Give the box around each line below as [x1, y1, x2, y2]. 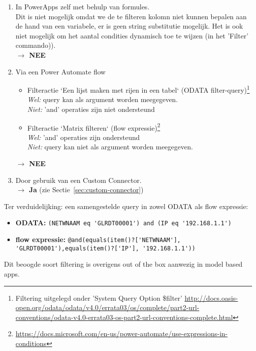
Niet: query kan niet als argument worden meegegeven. [27, 141, 193, 152]
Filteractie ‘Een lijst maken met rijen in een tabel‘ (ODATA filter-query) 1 [27, 83, 250, 95]
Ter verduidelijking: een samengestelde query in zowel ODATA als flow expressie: [4, 201, 248, 211]
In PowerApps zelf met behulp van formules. [15, 1, 150, 11]
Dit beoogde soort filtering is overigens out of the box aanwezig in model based [4, 259, 243, 269]
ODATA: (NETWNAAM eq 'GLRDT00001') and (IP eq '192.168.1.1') [15, 217, 232, 228]
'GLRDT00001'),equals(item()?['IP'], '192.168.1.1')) [15, 245, 195, 252]
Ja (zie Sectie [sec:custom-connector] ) [29, 184, 144, 195]
